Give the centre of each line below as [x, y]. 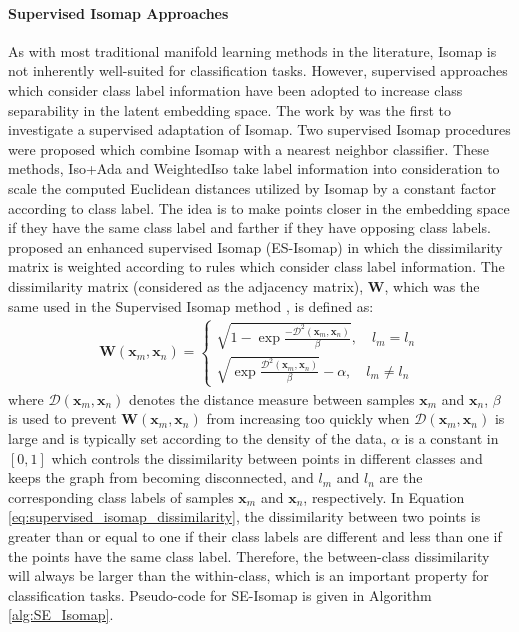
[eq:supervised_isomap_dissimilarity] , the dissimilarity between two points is [244, 516]
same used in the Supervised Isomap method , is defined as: [191, 305]
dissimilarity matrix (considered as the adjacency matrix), [186, 285]
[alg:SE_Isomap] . [61, 614]
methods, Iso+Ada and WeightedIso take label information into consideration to [254, 168]
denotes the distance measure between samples [272, 398]
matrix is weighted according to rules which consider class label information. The [256, 266]
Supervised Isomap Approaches [118, 12]
